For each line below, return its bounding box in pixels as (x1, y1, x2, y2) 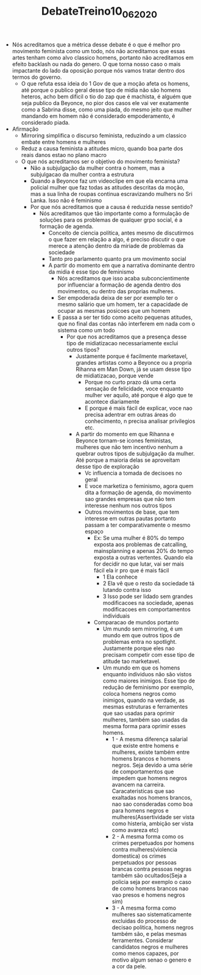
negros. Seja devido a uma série (111, 761, 193, 769)
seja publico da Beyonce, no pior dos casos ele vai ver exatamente (21, 99, 189, 106)
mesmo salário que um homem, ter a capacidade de (57, 301, 188, 308)
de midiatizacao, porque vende (76, 371, 154, 379)
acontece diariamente (85, 398, 140, 405)
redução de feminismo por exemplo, (102, 683, 194, 691)
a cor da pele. (111, 962, 147, 970)
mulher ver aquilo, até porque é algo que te (85, 391, 193, 398)
